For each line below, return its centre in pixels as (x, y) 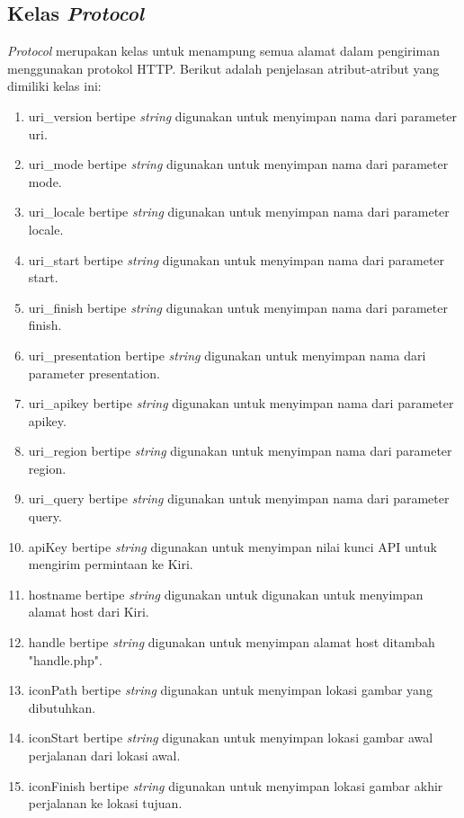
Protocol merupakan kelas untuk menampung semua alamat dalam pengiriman (223, 51)
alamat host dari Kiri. (89, 612)
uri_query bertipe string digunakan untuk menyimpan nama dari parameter (239, 498)
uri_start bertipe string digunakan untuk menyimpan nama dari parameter (236, 259)
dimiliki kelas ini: (54, 86)
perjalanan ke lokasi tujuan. (105, 803)
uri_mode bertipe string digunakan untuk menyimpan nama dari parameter (238, 164)
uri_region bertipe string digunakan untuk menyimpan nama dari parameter (240, 451)
